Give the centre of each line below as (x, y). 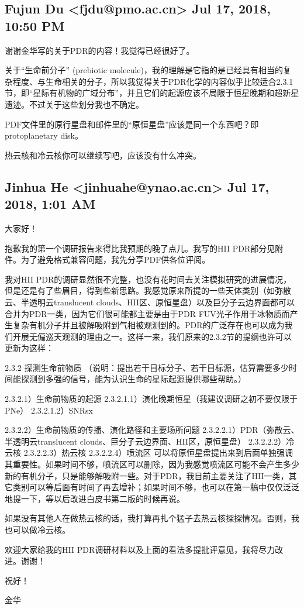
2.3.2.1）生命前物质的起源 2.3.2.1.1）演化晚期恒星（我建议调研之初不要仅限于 (151, 399)
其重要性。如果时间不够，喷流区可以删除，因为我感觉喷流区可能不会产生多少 (152, 464)
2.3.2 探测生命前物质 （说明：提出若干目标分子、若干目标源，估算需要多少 (147, 367)
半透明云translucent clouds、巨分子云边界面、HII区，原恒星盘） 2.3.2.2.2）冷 (150, 441)
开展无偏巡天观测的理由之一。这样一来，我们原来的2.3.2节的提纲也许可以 (152, 336)
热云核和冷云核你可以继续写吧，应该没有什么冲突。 (103, 155)
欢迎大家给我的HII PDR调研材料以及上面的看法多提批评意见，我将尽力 (140, 549)
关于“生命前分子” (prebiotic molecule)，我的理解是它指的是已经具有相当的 (144, 70)
